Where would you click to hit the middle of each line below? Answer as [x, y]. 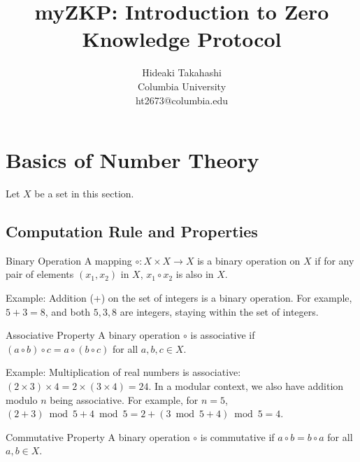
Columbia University [182, 86]
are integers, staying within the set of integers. [219, 311]
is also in [195, 274]
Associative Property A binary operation [93, 335]
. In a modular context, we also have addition [246, 385]
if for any [334, 260]
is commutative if [237, 436]
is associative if [223, 335]
